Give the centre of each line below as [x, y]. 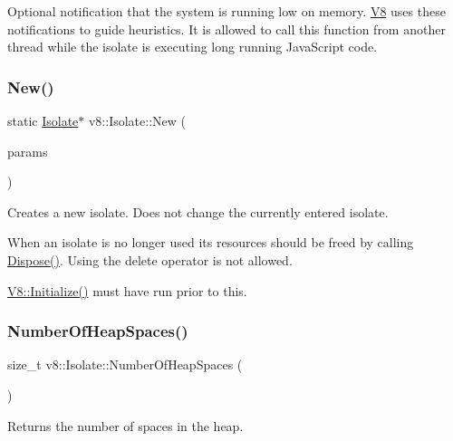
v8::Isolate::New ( [137, 120]
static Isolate [43, 120]
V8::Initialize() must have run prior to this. [127, 290]
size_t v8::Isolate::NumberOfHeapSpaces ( [125, 364]
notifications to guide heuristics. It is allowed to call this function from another [226, 29]
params [28, 151]
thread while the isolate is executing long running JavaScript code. [193, 47]
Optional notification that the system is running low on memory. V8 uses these [226, 11]
